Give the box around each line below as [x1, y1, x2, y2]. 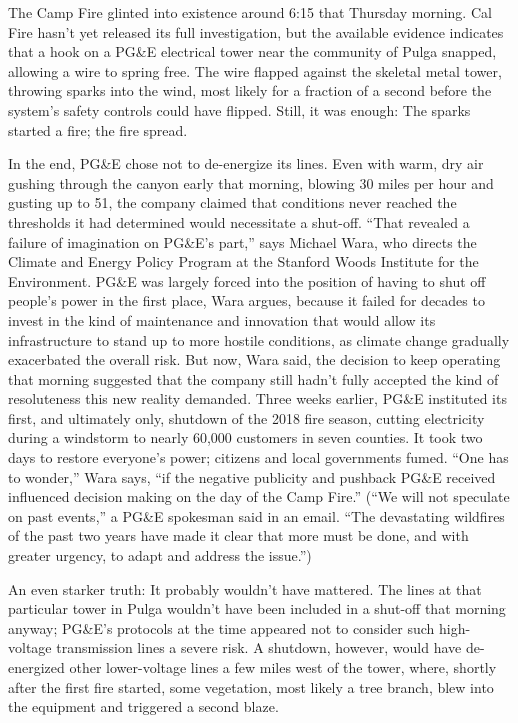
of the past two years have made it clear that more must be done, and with [8, 525, 469, 546]
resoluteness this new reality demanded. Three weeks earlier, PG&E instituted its [8, 388, 507, 409]
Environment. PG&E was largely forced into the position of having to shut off [8, 270, 486, 291]
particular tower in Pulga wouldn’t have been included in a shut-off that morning [8, 598, 506, 619]
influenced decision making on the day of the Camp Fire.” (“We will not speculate [8, 486, 510, 507]
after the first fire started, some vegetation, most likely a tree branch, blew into [8, 676, 494, 697]
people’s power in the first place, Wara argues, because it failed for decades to [8, 290, 485, 311]
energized [8, 657, 65, 677]
